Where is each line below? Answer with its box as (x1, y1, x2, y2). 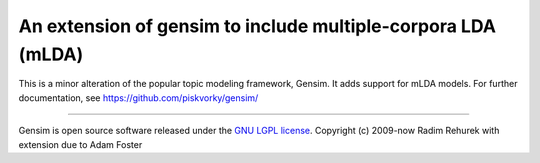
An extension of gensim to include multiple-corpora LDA (18, 15, 497, 37)
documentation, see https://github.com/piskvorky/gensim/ (18, 91, 259, 104)
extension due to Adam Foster (18, 138, 143, 150)
